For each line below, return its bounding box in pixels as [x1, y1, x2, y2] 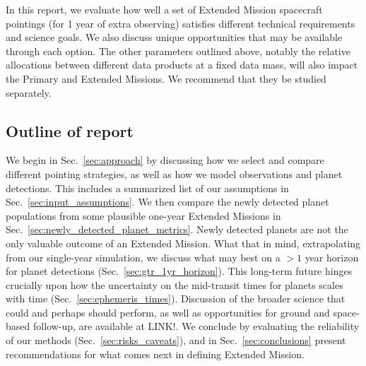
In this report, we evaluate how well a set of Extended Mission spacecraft [6, 2, 323, 16]
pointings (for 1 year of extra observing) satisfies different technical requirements [6, 16, 355, 30]
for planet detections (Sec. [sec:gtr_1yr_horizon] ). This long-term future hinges [6, 264, 353, 278]
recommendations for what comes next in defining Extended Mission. [6, 346, 305, 361]
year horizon [305, 249, 359, 264]
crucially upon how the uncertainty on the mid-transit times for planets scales [6, 277, 343, 292]
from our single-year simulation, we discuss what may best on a [6, 249, 281, 264]
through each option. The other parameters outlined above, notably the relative [6, 43, 350, 58]
